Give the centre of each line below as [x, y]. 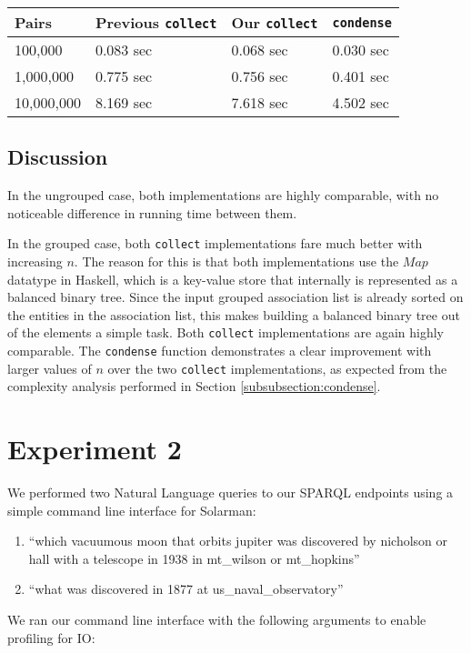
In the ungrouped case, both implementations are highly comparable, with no [223, 195]
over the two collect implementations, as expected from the [277, 368]
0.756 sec [260, 76]
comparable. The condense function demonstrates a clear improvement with [220, 351]
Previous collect [156, 22]
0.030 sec [361, 50]
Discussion [58, 157]
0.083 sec [124, 50]
